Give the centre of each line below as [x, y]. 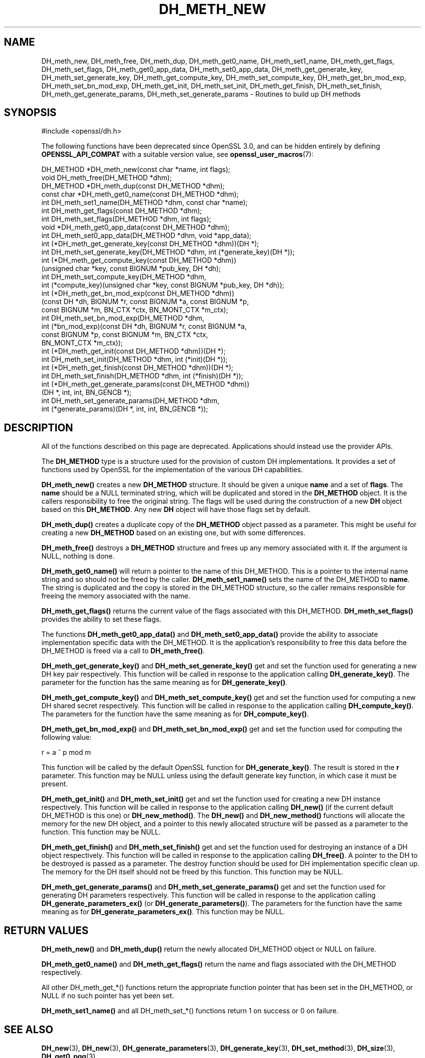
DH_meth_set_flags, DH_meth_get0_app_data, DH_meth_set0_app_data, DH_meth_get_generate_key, [202, 69]
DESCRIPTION [39, 427]
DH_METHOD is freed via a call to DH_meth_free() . [123, 651]
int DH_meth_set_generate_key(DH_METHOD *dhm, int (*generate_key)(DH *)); [168, 252]
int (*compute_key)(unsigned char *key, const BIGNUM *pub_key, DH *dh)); [163, 285]
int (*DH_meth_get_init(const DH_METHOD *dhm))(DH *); [133, 351]
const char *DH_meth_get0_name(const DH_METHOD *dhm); [140, 194]
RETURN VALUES [46, 930]
